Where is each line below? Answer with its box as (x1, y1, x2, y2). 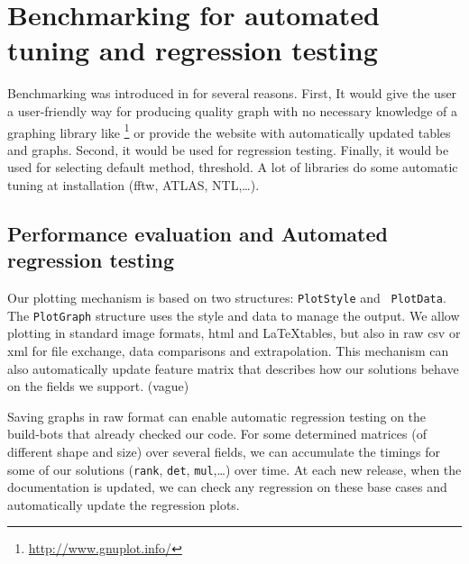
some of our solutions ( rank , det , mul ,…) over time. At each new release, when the (7, 459, 462, 478)
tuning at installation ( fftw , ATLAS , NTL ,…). (7, 175, 260, 194)
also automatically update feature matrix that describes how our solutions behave (7, 359, 459, 378)
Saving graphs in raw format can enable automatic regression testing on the (7, 406, 427, 425)
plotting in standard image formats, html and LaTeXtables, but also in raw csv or (7, 323, 461, 342)
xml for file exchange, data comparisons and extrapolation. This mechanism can (7, 341, 449, 360)
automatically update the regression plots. (7, 495, 240, 514)
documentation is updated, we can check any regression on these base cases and (7, 478, 447, 496)
